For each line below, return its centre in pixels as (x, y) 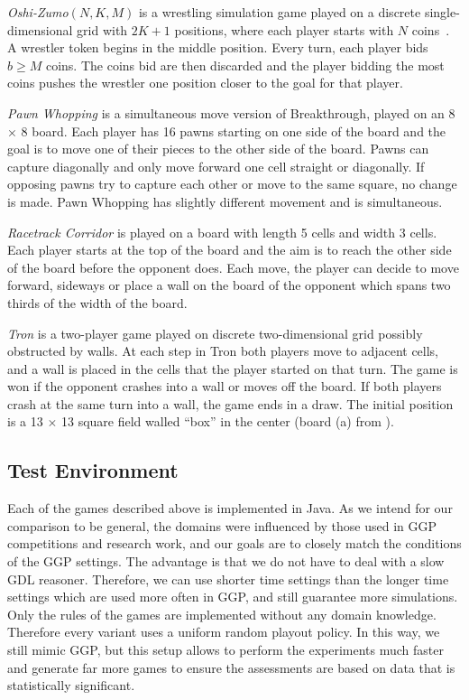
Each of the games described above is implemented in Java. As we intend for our (230, 508)
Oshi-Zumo (38, 12)
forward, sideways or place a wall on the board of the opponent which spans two (229, 285)
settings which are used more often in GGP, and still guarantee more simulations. (233, 597)
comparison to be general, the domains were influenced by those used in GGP (222, 525)
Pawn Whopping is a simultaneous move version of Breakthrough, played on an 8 (231, 112)
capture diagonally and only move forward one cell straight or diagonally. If (216, 166)
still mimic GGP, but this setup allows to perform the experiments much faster (225, 650)
